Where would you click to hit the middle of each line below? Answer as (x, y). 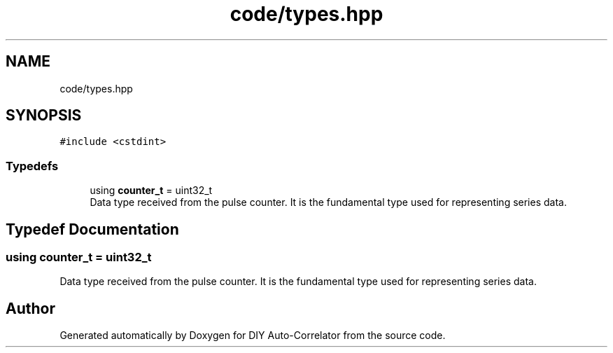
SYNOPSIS (44, 116)
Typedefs (32, 166)
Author (30, 308)
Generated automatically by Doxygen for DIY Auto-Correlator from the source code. (253, 335)
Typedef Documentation (92, 229)
